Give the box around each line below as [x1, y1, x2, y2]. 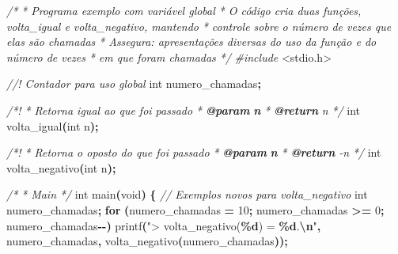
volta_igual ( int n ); [6, 117, 99, 134]
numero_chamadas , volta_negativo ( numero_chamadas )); [6, 233, 288, 249]
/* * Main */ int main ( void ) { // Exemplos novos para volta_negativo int [6, 186, 368, 203]
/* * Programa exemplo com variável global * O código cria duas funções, [6, 2, 362, 18]
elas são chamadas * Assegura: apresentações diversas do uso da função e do [6, 33, 377, 50]
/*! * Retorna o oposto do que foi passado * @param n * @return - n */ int [6, 144, 381, 161]
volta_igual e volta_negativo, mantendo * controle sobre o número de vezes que [6, 17, 392, 34]
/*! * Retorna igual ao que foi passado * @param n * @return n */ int [6, 101, 360, 118]
